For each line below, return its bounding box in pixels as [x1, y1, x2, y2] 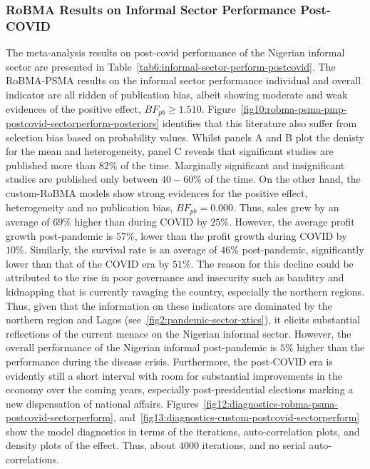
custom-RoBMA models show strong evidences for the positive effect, [6, 185, 308, 200]
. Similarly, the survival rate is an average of [24, 242, 217, 257]
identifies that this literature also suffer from [162, 115, 357, 130]
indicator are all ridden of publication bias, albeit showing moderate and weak [6, 86, 348, 101]
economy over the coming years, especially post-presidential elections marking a [6, 382, 354, 397]
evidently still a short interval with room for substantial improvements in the [6, 368, 342, 383]
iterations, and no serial [202, 438, 306, 453]
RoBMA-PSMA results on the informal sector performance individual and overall [6, 73, 361, 88]
